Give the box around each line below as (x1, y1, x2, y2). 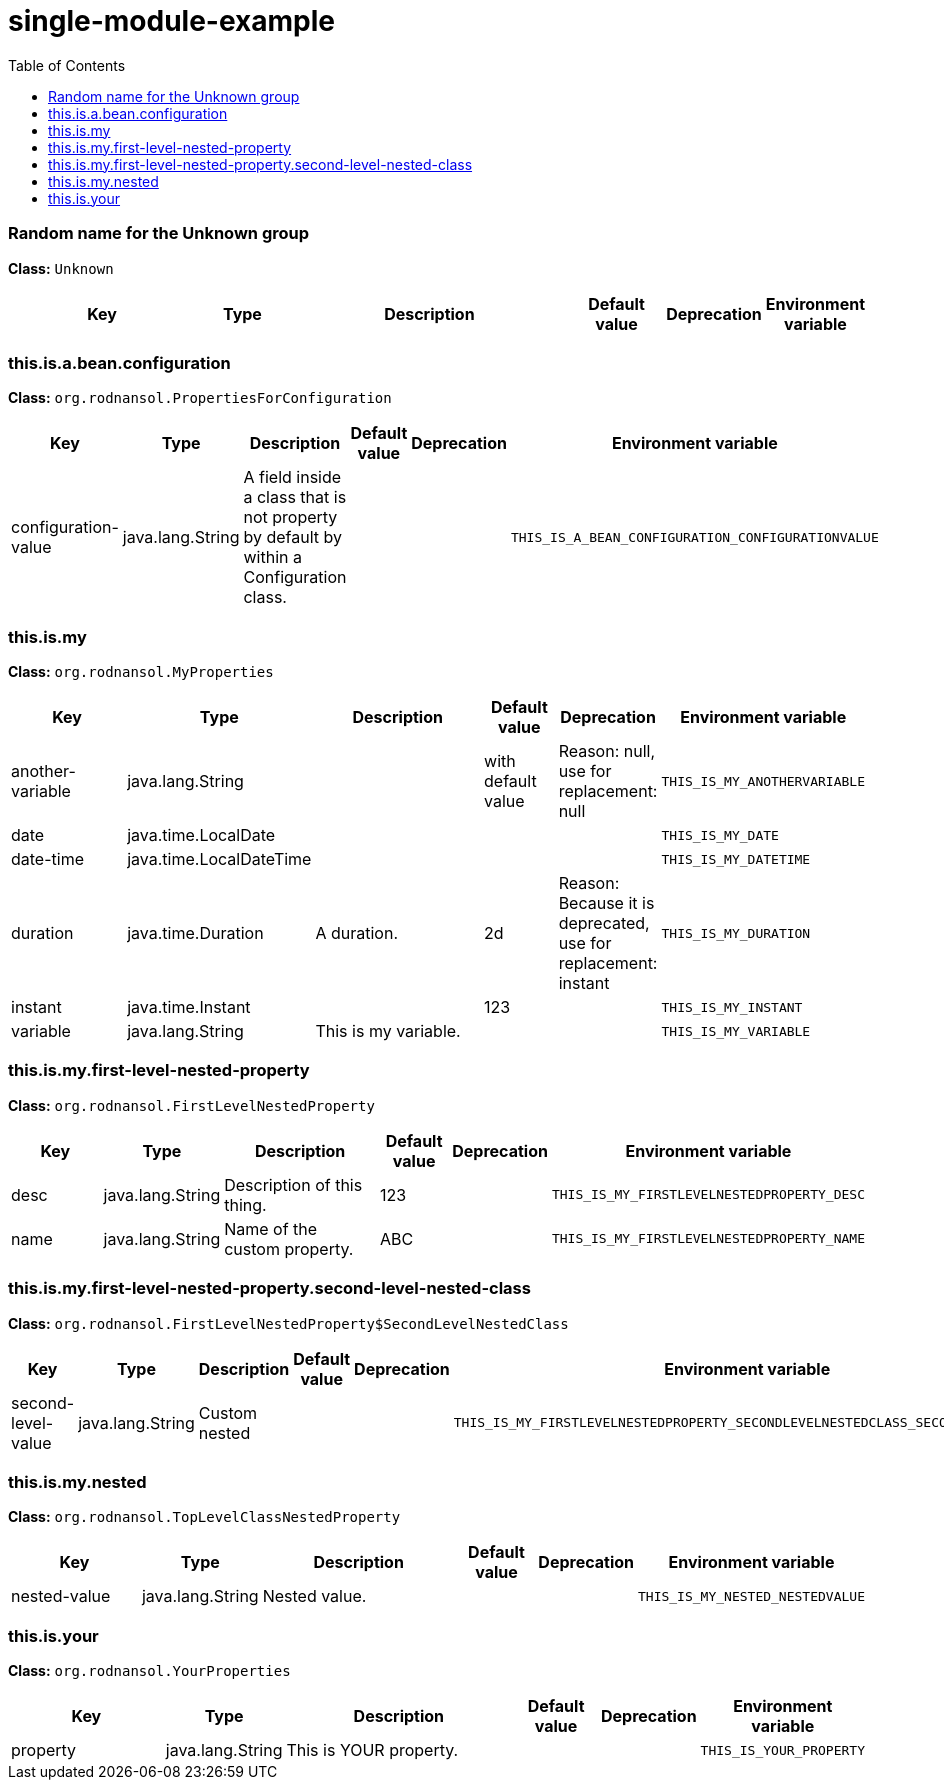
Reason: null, (558, 741, 656, 761)
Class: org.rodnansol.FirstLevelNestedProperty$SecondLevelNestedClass (8, 1314, 569, 1332)
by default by (243, 527, 343, 548)
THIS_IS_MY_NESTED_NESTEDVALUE (637, 1588, 865, 1604)
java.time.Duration (127, 923, 264, 943)
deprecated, (558, 913, 650, 933)
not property (243, 507, 338, 528)
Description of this (224, 1174, 363, 1195)
